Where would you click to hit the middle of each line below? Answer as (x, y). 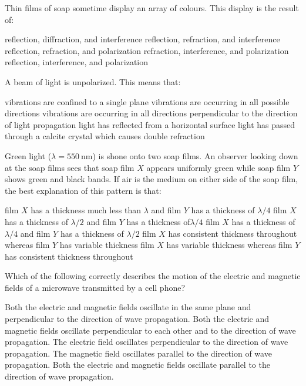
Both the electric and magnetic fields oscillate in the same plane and (128, 307)
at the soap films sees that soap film (70, 167)
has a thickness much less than (86, 210)
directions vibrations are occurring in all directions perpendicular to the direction (151, 113)
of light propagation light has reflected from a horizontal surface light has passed (150, 124)
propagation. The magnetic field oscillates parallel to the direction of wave (138, 353)
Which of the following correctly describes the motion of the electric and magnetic (153, 276)
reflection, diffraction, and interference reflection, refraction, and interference (142, 39)
